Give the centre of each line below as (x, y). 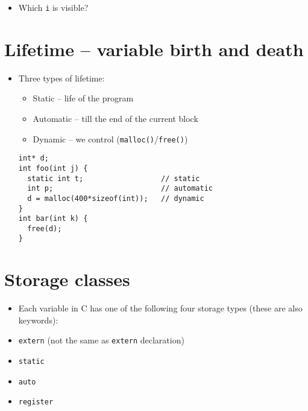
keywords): (38, 320)
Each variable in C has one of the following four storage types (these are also (160, 308)
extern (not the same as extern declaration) (101, 340)
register (36, 402)
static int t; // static (114, 178)
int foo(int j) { (53, 168)
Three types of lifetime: (61, 78)
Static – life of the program (83, 98)
